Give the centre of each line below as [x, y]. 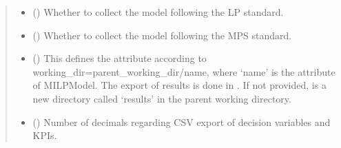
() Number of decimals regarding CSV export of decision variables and [182, 121]
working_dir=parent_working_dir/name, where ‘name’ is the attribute [184, 71]
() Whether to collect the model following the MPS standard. [162, 35]
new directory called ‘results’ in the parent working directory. [162, 98]
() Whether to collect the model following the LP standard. [158, 12]
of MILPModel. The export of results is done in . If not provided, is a [179, 85]
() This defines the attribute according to [120, 58]
